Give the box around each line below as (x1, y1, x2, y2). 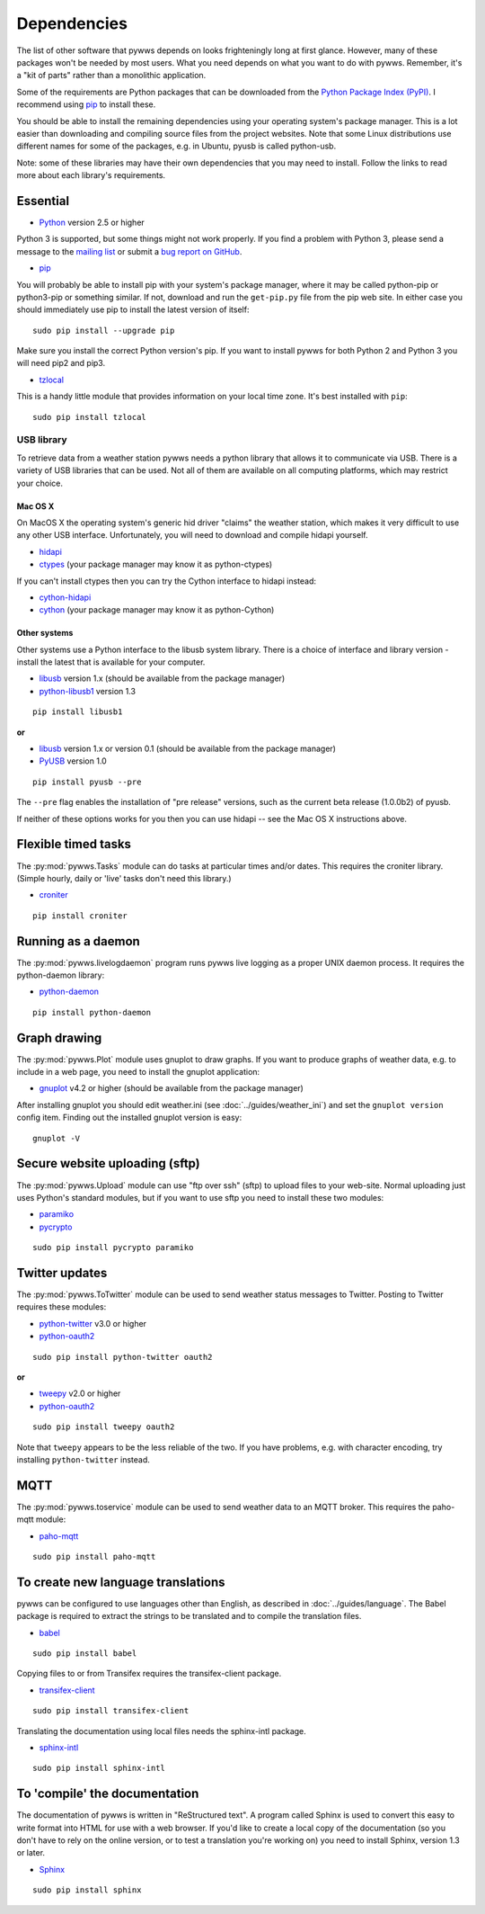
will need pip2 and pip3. (16, 358, 106, 369)
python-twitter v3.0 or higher (39, 1318, 147, 1328)
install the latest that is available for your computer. (16, 657, 206, 667)
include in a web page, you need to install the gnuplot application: (16, 1067, 260, 1078)
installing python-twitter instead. (16, 1453, 150, 1465)
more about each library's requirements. (16, 170, 166, 181)
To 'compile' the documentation (16, 1786, 199, 1802)
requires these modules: (16, 1301, 107, 1312)
